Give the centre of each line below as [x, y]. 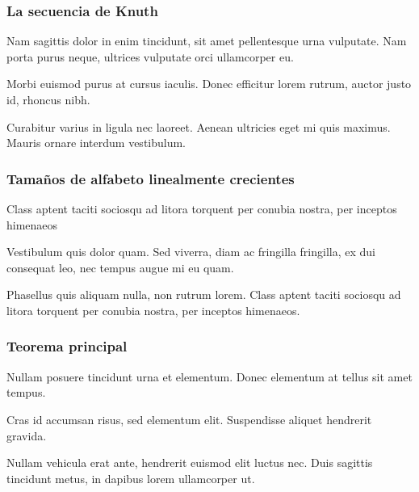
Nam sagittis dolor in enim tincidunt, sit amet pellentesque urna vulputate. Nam [207, 41]
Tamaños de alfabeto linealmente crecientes [151, 178]
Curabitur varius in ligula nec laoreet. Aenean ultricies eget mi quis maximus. [199, 126]
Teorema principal [67, 346]
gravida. [27, 435]
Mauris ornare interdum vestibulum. [96, 143]
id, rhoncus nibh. [48, 99]
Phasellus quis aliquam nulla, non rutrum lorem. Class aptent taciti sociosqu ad [204, 294]
